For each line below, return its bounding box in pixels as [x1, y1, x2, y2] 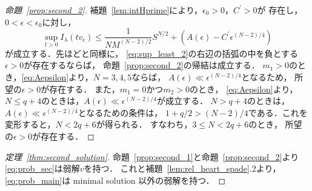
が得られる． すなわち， [96, 118, 193, 131]
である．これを [248, 106, 308, 118]
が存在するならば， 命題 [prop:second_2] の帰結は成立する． [24, 59, 260, 71]
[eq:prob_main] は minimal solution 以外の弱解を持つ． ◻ [5, 173, 226, 186]
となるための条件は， [78, 106, 163, 118]
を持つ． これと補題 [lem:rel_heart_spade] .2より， [84, 162, 281, 175]
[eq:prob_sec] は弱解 [5, 162, 80, 175]
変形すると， [5, 118, 56, 131]
